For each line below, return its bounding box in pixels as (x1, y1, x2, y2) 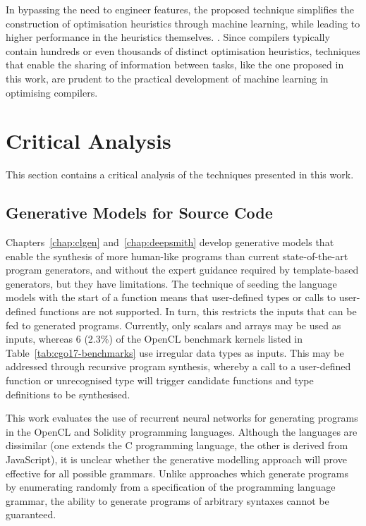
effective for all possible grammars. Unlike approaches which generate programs (6, 465, 348, 480)
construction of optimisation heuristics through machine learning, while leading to (6, 16, 360, 30)
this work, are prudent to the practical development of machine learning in (6, 71, 329, 85)
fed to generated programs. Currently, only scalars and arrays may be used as (6, 317, 341, 332)
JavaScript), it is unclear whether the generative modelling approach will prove (6, 451, 347, 466)
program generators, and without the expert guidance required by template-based (6, 262, 359, 277)
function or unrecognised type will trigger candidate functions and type (6, 373, 314, 388)
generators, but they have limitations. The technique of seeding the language (6, 276, 337, 290)
